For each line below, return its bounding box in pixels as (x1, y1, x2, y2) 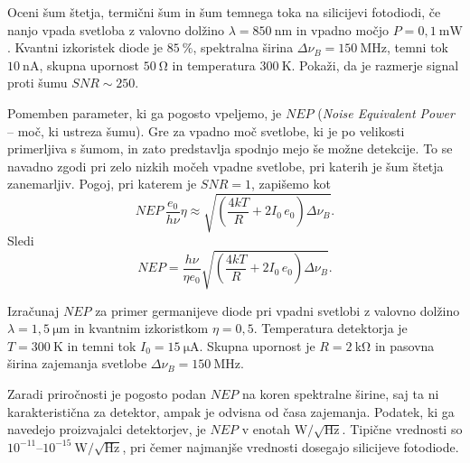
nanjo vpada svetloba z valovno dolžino (7, 20, 225, 39)
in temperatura (172, 55, 256, 74)
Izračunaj (7, 301, 60, 319)
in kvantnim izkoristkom (73, 319, 209, 338)
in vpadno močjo (296, 20, 390, 39)
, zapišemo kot (250, 174, 331, 193)
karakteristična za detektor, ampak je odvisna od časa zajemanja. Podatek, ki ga (7, 402, 455, 421)
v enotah (241, 420, 291, 439)
